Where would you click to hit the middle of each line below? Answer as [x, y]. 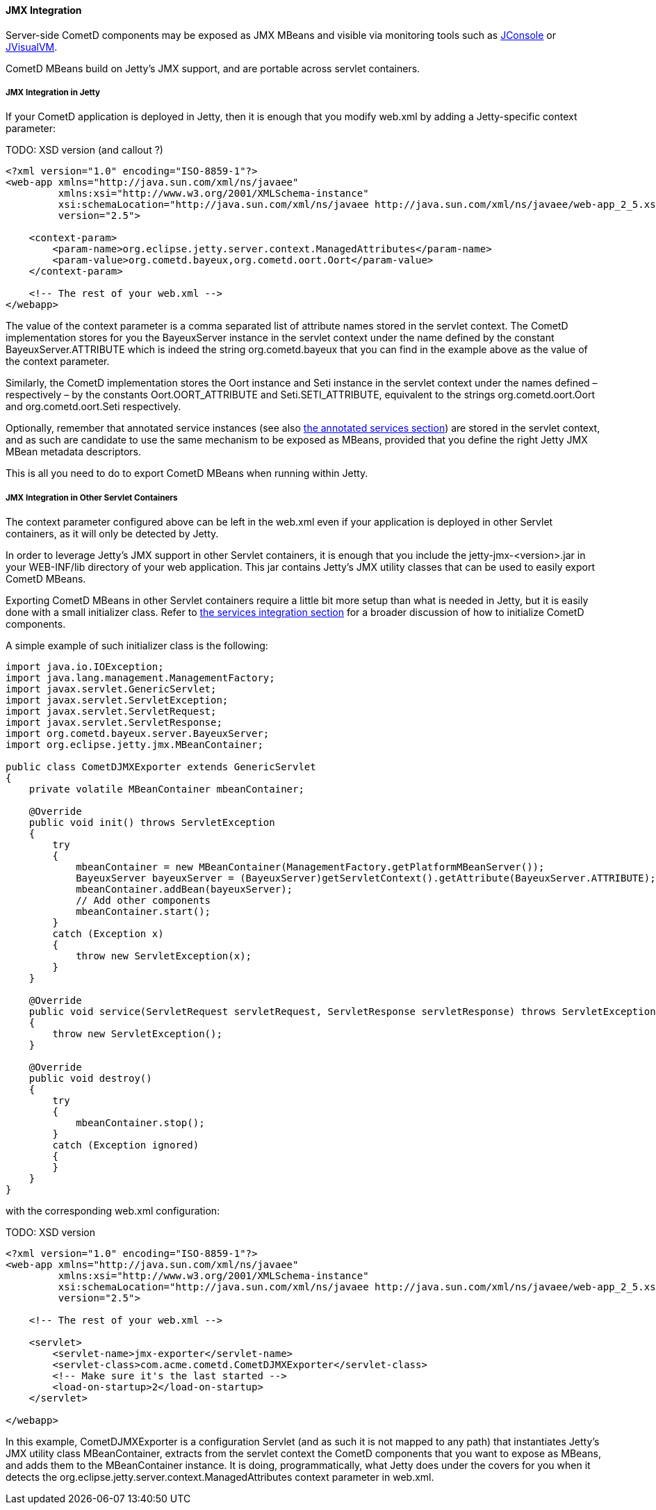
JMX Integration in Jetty [53, 92]
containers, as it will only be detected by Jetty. [112, 534]
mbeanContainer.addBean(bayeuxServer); [184, 890]
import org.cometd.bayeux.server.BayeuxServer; [138, 734]
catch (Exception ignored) [126, 1145]
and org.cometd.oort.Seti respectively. [93, 407]
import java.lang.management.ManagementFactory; [140, 678]
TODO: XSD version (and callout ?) [84, 150]
